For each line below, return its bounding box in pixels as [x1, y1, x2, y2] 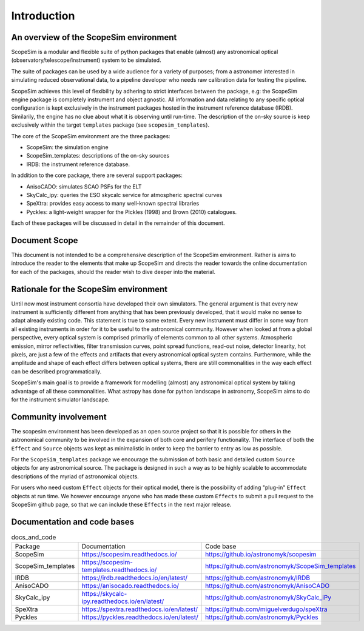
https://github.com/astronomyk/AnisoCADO [205, 582, 330, 590]
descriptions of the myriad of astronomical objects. [11, 473, 139, 480]
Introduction [11, 9, 75, 22]
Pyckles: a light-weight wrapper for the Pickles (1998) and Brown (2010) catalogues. [26, 208, 237, 215]
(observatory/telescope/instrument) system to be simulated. [11, 56, 161, 64]
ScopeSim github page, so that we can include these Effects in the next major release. [11, 501, 232, 509]
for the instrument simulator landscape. [11, 396, 110, 403]
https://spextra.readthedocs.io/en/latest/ [81, 605, 198, 613]
